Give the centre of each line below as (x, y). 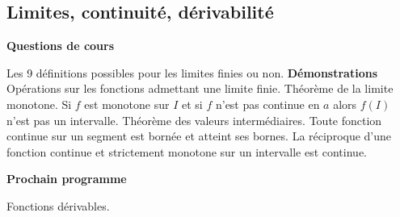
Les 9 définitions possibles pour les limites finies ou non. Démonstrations (192, 72)
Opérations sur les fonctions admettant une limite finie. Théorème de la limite (200, 88)
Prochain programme (67, 179)
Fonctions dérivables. (58, 205)
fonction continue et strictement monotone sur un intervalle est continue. (187, 151)
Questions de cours (61, 46)
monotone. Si (39, 104)
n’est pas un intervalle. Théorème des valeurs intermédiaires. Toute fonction (194, 120)
